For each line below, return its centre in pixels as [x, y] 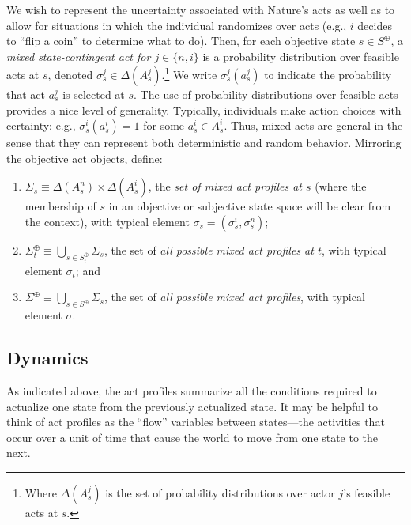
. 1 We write [189, 74]
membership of [60, 206]
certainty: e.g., [41, 125]
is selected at [94, 94]
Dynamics [47, 358]
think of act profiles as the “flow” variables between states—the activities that [196, 422]
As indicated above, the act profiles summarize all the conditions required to [192, 390]
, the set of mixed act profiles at [225, 186]
